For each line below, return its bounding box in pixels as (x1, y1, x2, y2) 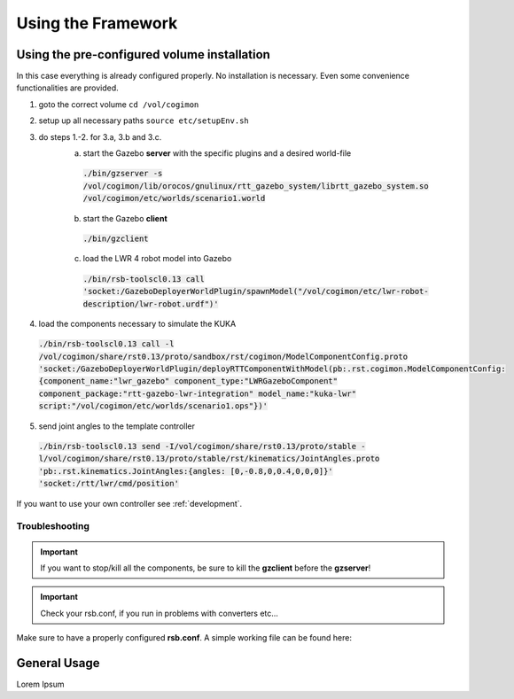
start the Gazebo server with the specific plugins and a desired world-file (82, 148, 352, 159)
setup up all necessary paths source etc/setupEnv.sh (38, 115, 250, 126)
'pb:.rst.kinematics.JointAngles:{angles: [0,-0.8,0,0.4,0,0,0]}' (38, 466, 334, 476)
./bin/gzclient (82, 233, 150, 244)
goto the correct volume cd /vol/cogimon (38, 98, 199, 110)
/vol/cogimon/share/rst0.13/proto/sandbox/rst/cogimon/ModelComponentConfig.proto (38, 351, 408, 361)
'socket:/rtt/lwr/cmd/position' (38, 478, 179, 489)
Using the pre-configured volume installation (16, 47, 270, 62)
